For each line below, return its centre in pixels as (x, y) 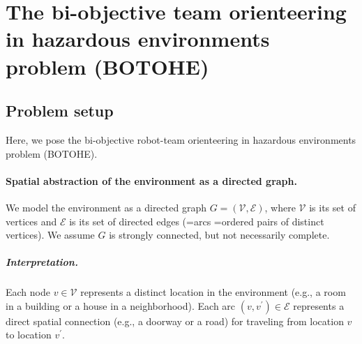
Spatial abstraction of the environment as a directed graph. (151, 180)
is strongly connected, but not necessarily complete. (219, 235)
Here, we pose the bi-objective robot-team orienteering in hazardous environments (181, 139)
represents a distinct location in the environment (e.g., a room (213, 292)
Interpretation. (42, 262)
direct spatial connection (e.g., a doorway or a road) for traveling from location (175, 321)
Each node (28, 292)
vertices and (31, 221)
